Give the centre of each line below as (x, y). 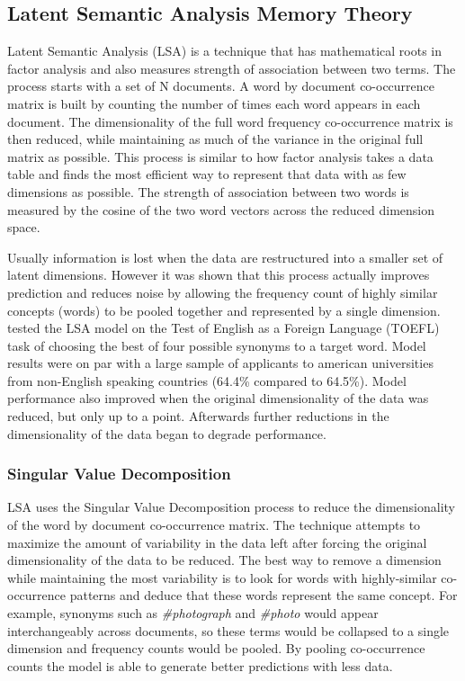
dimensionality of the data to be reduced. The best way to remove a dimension (224, 560)
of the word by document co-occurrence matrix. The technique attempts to (214, 525)
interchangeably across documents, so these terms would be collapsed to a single (228, 630)
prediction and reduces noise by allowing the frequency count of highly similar (223, 292)
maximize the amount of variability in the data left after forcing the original (217, 542)
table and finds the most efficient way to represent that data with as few (207, 174)
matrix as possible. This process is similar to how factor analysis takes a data (220, 156)
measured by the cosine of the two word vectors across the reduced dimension (221, 209)
